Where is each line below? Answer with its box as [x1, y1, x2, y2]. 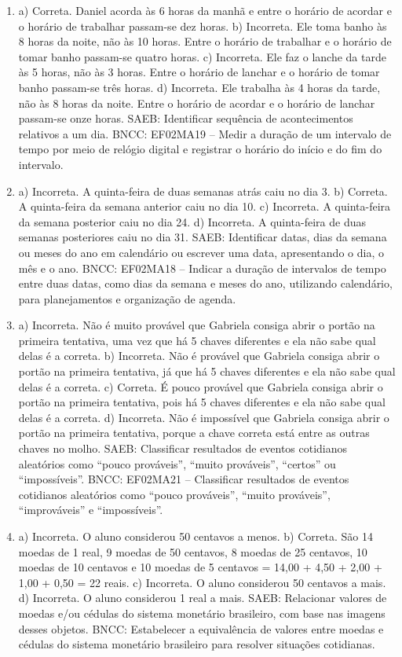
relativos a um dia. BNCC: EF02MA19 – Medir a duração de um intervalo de [18, 125, 392, 141]
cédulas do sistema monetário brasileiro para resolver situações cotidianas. [18, 636, 375, 652]
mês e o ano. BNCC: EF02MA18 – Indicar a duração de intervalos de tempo [18, 259, 386, 276]
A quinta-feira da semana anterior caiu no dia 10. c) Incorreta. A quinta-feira [18, 198, 391, 215]
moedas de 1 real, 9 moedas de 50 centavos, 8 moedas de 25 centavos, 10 [18, 543, 367, 560]
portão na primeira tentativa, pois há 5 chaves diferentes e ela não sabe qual [18, 394, 386, 410]
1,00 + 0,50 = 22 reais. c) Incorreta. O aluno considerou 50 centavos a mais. [18, 574, 386, 590]
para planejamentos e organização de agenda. [18, 290, 236, 306]
